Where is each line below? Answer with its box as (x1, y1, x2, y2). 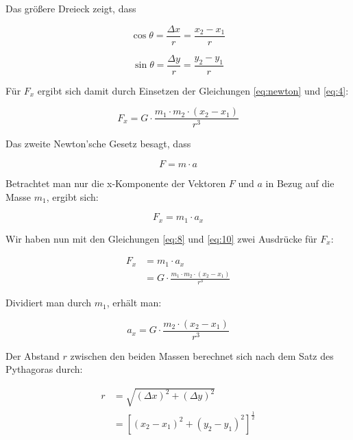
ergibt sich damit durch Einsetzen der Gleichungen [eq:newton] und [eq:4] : (37, 83, 349, 97)
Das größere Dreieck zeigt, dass (5, 1, 136, 15)
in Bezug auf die (265, 175, 334, 190)
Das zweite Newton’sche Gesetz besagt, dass (5, 136, 191, 151)
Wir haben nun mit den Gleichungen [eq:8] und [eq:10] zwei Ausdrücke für (5, 231, 317, 245)
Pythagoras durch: (5, 362, 83, 376)
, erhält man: (106, 295, 162, 310)
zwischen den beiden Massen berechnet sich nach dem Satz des (70, 348, 334, 363)
